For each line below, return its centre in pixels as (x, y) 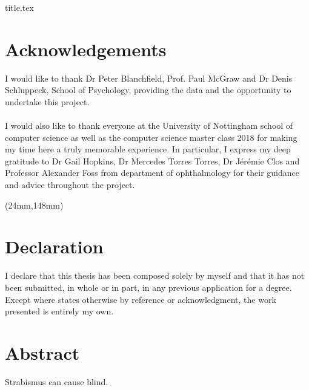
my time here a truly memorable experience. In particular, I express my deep (148, 149)
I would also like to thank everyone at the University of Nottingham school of (149, 125)
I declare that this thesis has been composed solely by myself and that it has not (155, 275)
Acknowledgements (86, 49)
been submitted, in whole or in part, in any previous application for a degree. (148, 287)
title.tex (19, 7)
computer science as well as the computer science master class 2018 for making (151, 137)
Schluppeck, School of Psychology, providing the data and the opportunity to (148, 90)
